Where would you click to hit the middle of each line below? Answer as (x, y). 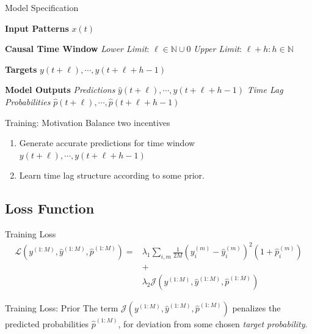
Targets (21, 69)
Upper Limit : (218, 49)
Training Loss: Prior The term (62, 308)
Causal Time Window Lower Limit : (77, 49)
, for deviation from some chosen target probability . (213, 323)
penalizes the (256, 308)
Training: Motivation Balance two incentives (88, 122)
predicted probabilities (47, 323)
